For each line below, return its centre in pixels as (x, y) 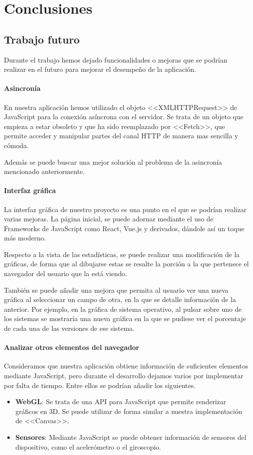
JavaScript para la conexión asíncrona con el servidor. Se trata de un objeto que (124, 117)
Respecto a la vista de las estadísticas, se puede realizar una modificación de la (122, 254)
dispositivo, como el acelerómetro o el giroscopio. (88, 446)
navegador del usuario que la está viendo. (66, 273)
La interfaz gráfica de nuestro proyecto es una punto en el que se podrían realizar (125, 209)
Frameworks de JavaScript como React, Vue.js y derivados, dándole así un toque (124, 228)
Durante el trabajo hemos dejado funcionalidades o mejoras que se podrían (116, 59)
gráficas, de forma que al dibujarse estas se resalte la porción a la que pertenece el (126, 264)
